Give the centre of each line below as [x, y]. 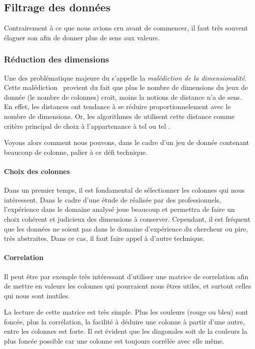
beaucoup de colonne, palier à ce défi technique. [76, 152]
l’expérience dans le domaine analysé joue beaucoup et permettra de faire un [119, 209]
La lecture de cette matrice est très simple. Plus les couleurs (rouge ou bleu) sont [126, 312]
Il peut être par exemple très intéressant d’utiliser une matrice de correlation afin [126, 276]
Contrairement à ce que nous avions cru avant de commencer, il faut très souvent [126, 28]
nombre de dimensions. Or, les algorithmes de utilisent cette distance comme [119, 116]
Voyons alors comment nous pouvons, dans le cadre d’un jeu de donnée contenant [127, 142]
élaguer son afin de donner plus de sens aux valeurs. [82, 37]
